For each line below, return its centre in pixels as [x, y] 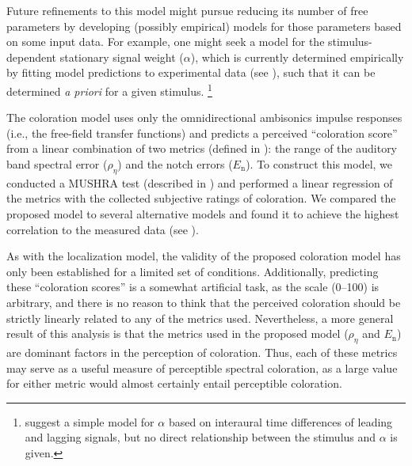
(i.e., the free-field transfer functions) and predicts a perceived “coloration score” [202, 133]
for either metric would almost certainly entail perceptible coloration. [174, 383]
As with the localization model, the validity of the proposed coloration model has [204, 256]
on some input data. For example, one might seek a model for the [166, 42]
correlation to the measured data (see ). [103, 229]
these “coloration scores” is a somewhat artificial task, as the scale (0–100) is [193, 287]
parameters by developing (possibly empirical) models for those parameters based [204, 26]
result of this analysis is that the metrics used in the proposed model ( [177, 333]
